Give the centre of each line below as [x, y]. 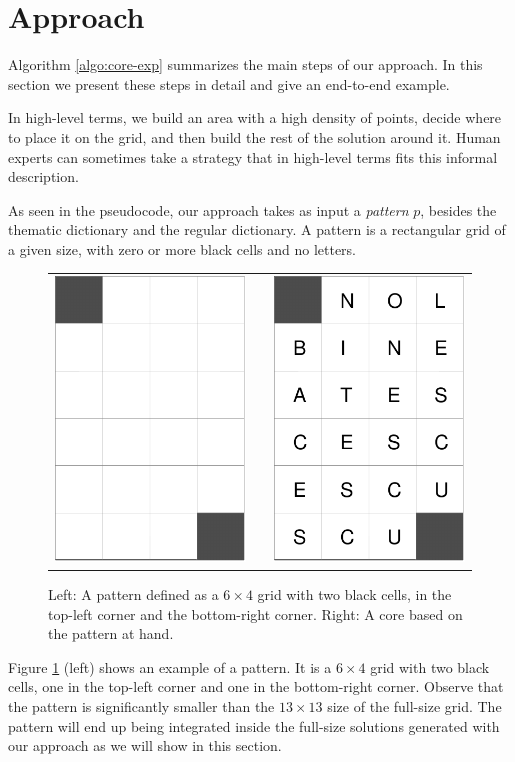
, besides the [458, 209]
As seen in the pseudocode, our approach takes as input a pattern [208, 209]
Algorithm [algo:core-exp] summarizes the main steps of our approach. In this [245, 64]
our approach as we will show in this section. [145, 745]
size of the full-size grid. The [414, 705]
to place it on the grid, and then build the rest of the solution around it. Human [254, 136]
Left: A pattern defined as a [133, 594]
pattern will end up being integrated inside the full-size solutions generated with [254, 725]
